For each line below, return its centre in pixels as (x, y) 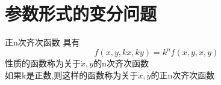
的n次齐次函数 (121, 63)
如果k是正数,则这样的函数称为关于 (72, 75)
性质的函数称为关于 (43, 63)
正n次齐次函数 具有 (42, 42)
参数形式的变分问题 (81, 13)
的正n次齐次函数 (183, 75)
